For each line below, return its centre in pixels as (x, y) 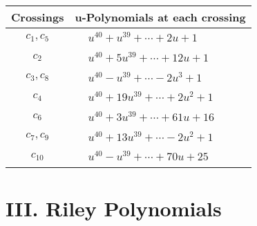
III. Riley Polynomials (114, 208)
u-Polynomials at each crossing (160, 17)
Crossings (38, 17)
